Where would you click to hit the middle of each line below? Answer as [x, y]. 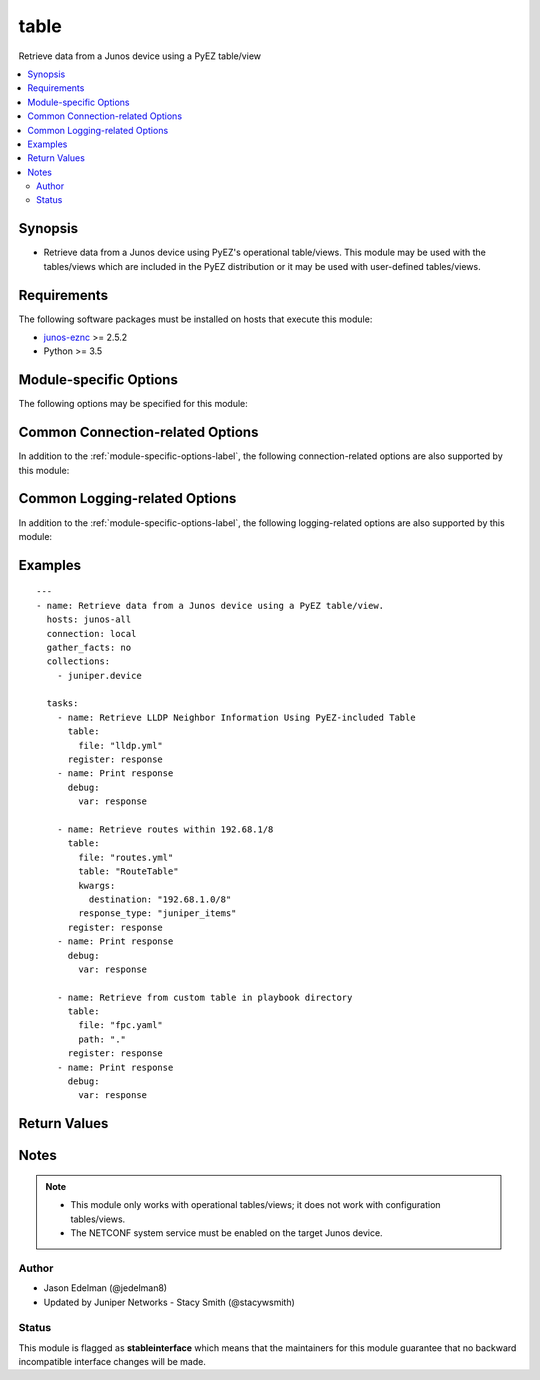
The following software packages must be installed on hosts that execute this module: [195, 319]
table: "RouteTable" [128, 871]
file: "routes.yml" [126, 857]
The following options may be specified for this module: [133, 404]
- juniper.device [99, 675]
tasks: [62, 703]
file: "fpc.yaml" [121, 1025]
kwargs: [97, 885]
